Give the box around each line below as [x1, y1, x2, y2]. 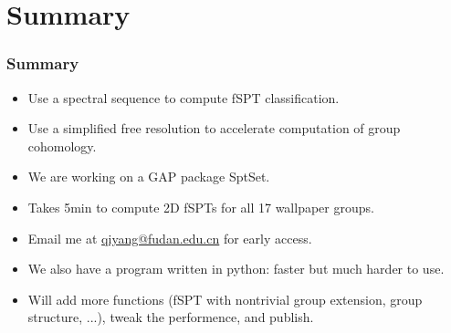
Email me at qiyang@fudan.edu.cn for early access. [27, 228, 312, 247]
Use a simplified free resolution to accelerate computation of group [27, 119, 401, 138]
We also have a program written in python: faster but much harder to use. [27, 259, 445, 278]
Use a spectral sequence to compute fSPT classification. [27, 88, 340, 107]
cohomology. [27, 136, 97, 155]
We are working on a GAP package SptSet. [27, 167, 270, 186]
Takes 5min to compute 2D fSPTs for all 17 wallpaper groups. [27, 197, 374, 216]
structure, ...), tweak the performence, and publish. [27, 307, 314, 327]
